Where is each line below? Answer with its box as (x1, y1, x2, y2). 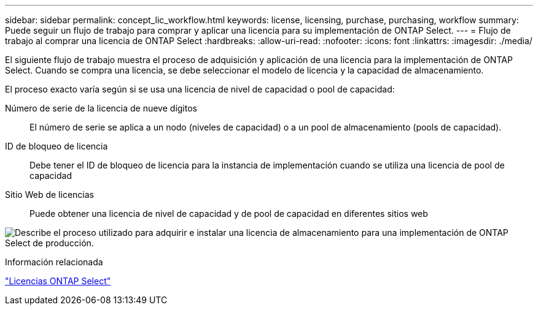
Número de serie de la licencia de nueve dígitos (5, 103, 197, 113)
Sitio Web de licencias (5, 189, 94, 200)
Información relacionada (5, 257, 103, 267)
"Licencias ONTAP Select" (5, 276, 111, 286)
